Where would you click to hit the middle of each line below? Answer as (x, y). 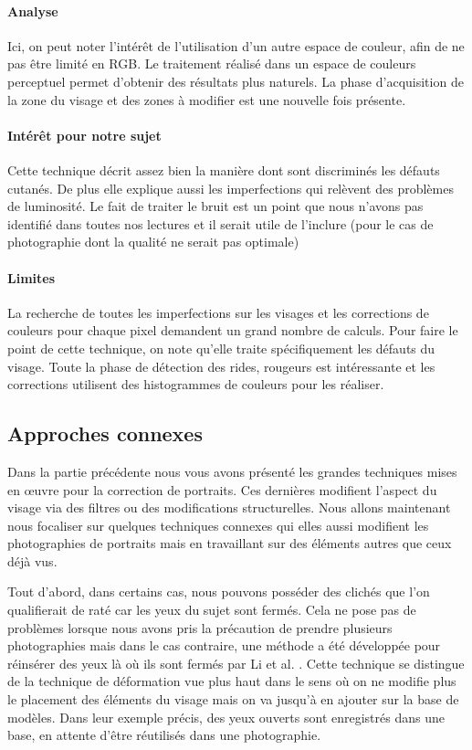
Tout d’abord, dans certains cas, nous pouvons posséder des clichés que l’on (219, 592)
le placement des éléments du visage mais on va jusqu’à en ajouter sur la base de (233, 699)
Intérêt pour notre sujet (84, 135)
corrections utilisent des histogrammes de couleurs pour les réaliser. (196, 384)
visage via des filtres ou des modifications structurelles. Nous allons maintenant (229, 507)
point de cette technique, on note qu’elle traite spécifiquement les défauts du (221, 348)
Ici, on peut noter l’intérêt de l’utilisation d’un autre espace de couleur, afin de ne (236, 45)
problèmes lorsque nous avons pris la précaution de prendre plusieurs (200, 627)
